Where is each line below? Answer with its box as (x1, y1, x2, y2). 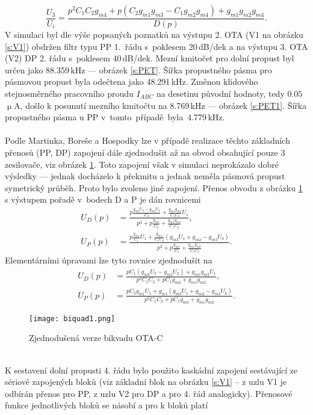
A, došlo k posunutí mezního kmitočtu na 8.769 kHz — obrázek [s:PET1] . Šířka (14, 99, 307, 111)
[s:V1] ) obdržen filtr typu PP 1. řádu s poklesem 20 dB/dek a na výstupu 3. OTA (5, 40, 308, 52)
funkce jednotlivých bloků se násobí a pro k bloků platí (5, 399, 208, 411)
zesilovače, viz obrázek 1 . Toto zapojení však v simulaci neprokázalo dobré (5, 158, 279, 170)
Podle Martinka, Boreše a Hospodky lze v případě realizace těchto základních (5, 134, 290, 147)
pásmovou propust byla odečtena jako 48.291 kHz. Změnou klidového (5, 75, 258, 88)
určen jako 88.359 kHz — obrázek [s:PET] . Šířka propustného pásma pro (5, 63, 272, 76)
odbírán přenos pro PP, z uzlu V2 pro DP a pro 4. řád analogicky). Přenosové (5, 387, 293, 399)
